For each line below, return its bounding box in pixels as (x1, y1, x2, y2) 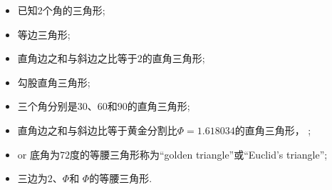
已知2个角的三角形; (17, 3, 105, 17)
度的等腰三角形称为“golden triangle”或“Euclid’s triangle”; (69, 146, 328, 161)
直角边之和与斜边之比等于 (17, 51, 138, 66)
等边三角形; (17, 26, 71, 41)
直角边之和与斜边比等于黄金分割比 (17, 122, 177, 137)
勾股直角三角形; (17, 74, 90, 89)
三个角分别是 (17, 99, 78, 114)
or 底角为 (17, 146, 60, 161)
